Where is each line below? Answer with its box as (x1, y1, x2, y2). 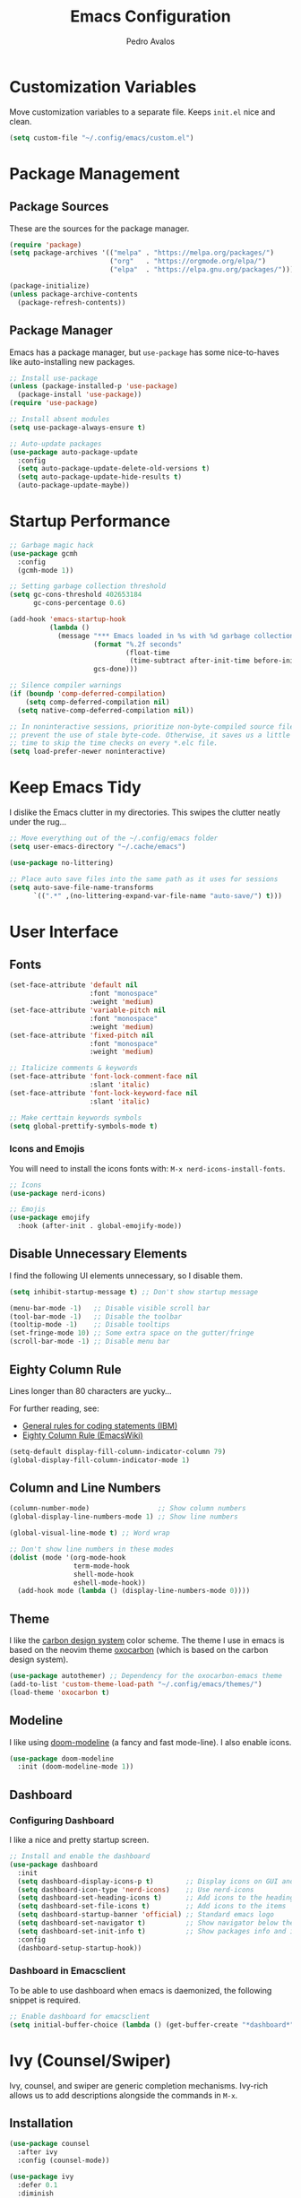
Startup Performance (9, 511, 171, 532)
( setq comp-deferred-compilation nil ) (25, 697, 170, 706)
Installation (9, 2116, 73, 2131)
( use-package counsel (9, 2140, 90, 2149)
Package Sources (9, 199, 109, 214)
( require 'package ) (9, 240, 82, 249)
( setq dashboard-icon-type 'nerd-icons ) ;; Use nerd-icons (17, 1885, 254, 1894)
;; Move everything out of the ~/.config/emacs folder (9, 834, 219, 844)
